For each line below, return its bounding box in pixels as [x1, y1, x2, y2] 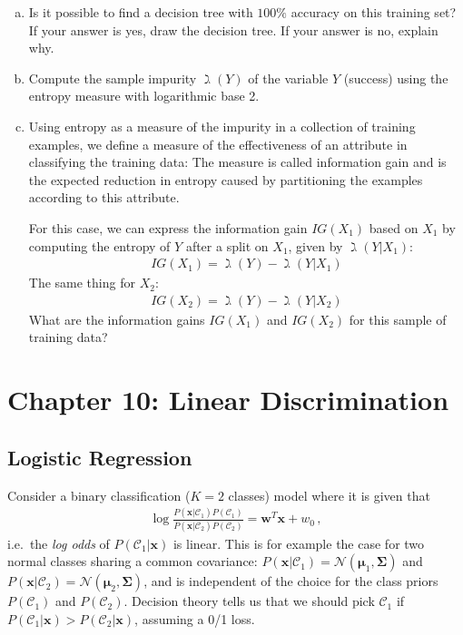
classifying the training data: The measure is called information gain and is [28, 152, 447, 171]
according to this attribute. [28, 188, 180, 207]
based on [369, 218, 419, 237]
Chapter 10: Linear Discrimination [7, 381, 449, 418]
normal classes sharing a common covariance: [7, 552, 258, 571]
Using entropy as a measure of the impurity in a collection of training [28, 116, 416, 135]
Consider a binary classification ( [7, 485, 191, 504]
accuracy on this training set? [291, 3, 457, 21]
